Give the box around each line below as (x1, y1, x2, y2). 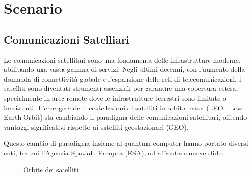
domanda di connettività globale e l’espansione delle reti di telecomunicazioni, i (4, 73, 241, 84)
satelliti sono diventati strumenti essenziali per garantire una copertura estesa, (4, 83, 238, 93)
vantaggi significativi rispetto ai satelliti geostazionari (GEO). (4, 121, 189, 132)
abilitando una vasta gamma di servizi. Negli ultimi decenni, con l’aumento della (4, 64, 245, 74)
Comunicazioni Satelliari (4, 31, 129, 46)
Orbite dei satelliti (23, 164, 79, 174)
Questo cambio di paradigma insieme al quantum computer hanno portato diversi (4, 138, 248, 148)
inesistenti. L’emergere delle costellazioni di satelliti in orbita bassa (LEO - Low (4, 102, 243, 112)
